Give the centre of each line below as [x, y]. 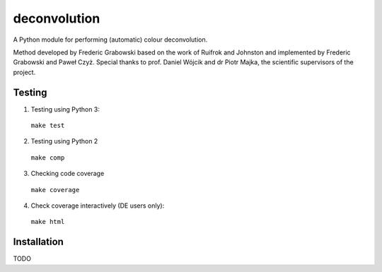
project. [24, 72]
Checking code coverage [68, 174]
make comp [48, 158]
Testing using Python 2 [64, 141]
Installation [38, 242]
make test [48, 126]
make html [48, 222]
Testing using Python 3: [65, 109]
